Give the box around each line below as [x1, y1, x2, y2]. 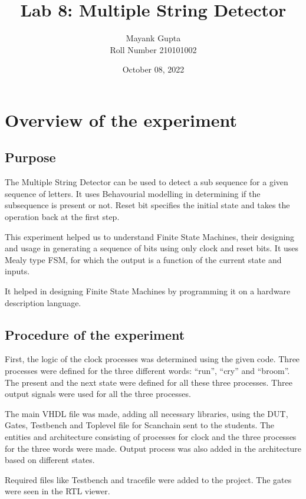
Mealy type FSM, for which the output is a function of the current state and [5, 253, 282, 265]
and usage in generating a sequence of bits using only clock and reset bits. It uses [5, 242, 299, 254]
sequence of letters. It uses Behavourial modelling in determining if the [5, 187, 261, 199]
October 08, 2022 [122, 63, 185, 75]
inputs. [5, 265, 30, 277]
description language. [5, 296, 81, 308]
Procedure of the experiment [5, 325, 185, 343]
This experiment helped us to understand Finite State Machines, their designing [5, 230, 295, 242]
